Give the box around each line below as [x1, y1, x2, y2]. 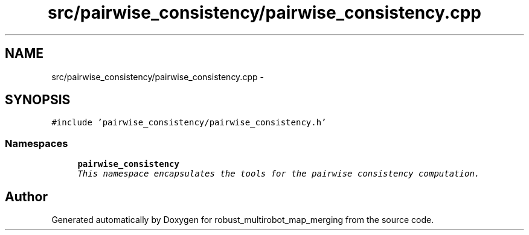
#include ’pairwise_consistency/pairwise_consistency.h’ [51, 117, 327, 128]
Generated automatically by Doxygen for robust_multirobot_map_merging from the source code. [51, 215, 434, 225]
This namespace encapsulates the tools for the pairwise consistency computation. [77, 169, 480, 179]
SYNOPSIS [5, 92, 71, 108]
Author [5, 189, 48, 204]
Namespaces [5, 137, 68, 149]
